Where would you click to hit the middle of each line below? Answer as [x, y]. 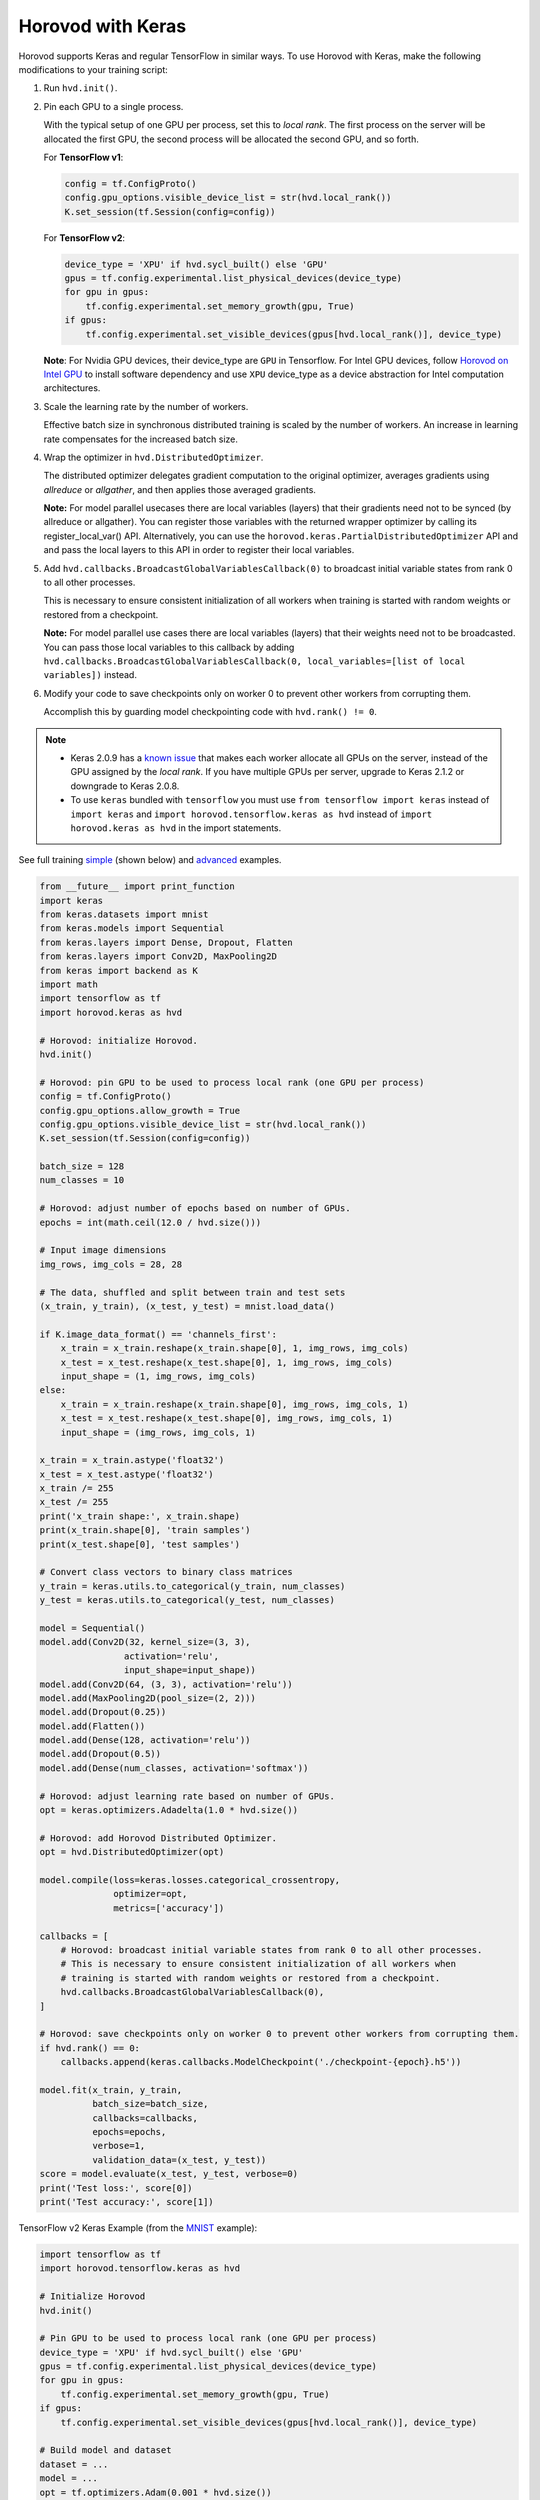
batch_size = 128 [82, 1166]
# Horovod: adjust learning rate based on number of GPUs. [187, 1796]
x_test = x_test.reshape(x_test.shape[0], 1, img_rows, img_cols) [227, 1362]
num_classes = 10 [82, 1180]
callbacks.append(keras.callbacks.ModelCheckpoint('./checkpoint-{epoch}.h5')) [261, 2062]
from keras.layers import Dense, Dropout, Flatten [166, 942]
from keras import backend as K [119, 970]
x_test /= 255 [74, 1502]
